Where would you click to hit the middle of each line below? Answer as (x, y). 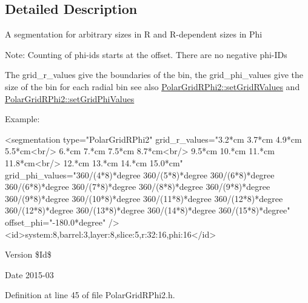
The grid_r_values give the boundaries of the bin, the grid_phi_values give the (154, 75)
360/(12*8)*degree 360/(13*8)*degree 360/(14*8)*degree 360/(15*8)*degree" (148, 210)
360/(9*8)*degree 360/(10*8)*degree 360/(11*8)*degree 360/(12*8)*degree (144, 198)
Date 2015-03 (29, 274)
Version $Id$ (28, 254)
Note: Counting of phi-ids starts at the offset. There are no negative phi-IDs (146, 54)
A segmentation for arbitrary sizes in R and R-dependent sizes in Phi (134, 34)
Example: (22, 119)
